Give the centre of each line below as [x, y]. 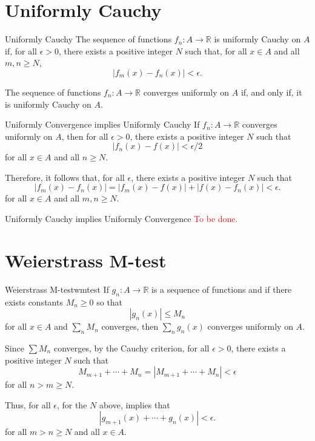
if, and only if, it [271, 92]
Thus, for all [28, 404]
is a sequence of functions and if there [222, 289]
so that [110, 302]
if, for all [21, 51]
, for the [72, 404]
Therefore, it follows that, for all [65, 177]
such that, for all [216, 51]
